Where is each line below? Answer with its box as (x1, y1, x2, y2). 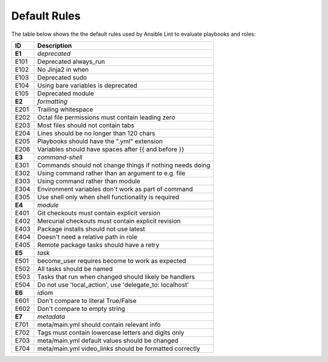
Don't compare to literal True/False (37, 296, 137, 305)
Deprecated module (37, 89, 94, 97)
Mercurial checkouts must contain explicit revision (37, 216, 181, 225)
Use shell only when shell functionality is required (37, 193, 179, 201)
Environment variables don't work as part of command (37, 185, 193, 193)
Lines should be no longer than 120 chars (37, 129, 155, 137)
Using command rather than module (37, 177, 141, 185)
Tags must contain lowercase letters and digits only (37, 328, 185, 336)
